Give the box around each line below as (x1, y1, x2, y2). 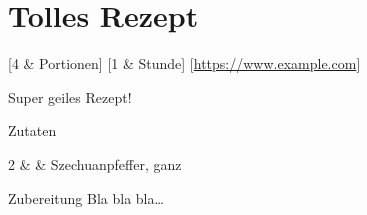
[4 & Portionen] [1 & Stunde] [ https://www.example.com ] (8, 53, 361, 74)
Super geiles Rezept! (8, 86, 132, 107)
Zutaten (8, 120, 57, 141)
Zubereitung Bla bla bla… (8, 187, 164, 208)
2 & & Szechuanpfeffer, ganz (8, 153, 182, 174)
